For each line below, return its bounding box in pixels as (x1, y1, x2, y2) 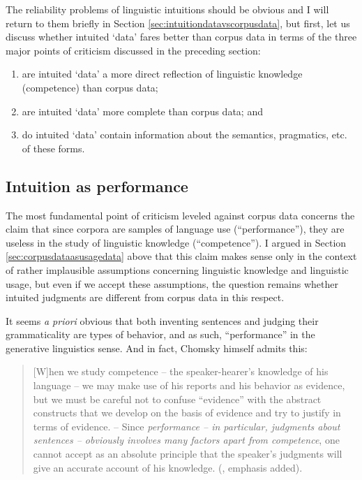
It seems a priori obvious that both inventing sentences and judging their (6, 313, 319, 328)
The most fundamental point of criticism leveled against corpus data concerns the (6, 208, 355, 222)
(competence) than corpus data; (22, 80, 158, 94)
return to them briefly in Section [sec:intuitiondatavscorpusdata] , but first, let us (6, 15, 350, 30)
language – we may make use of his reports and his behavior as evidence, (33, 378, 345, 393)
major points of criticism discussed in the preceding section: (6, 43, 261, 57)
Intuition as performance (6, 175, 188, 196)
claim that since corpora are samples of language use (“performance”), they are (6, 221, 345, 236)
